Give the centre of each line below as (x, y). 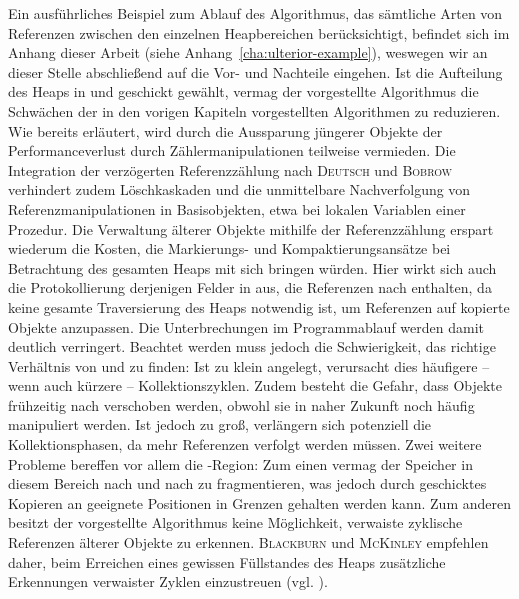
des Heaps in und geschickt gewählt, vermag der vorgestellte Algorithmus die (243, 91)
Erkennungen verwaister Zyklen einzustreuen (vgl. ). (168, 581)
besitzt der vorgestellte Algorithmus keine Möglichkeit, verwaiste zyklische (235, 522)
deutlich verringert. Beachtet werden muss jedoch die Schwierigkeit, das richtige (252, 346)
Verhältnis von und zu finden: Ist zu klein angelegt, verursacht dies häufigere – (249, 365)
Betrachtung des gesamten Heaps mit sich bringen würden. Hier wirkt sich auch (252, 267)
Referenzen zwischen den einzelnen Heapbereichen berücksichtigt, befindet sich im (259, 32)
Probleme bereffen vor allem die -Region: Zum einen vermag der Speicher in (240, 463)
